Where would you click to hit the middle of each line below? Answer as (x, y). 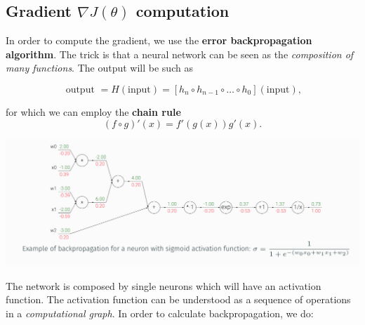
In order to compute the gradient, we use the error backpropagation (159, 40)
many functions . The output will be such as (99, 68)
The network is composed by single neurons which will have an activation (164, 285)
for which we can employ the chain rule (93, 111)
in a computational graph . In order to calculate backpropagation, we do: (160, 313)
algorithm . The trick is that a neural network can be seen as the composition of (180, 54)
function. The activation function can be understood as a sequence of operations (178, 299)
